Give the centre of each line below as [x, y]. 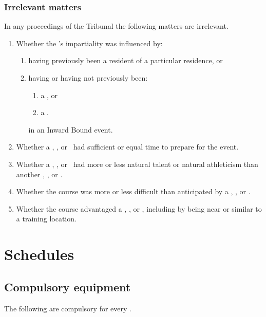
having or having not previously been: [88, 78]
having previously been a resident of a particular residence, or [126, 60]
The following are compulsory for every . [68, 308]
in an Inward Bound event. [71, 129]
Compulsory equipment [68, 286]
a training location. [46, 219]
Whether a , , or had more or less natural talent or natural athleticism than [137, 164]
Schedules [39, 254]
